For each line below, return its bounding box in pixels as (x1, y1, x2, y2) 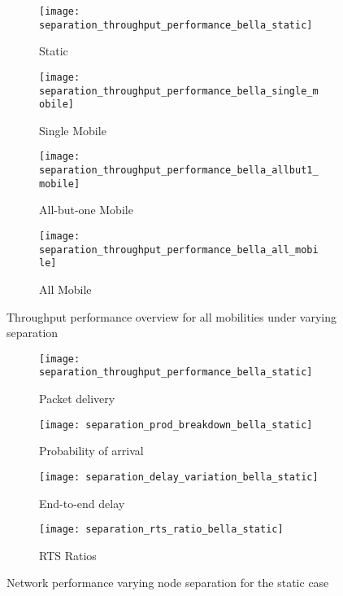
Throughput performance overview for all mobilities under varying (7, 308, 337, 325)
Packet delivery (39, 390, 115, 407)
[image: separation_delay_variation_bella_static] (39, 471, 319, 483)
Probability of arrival (39, 442, 144, 459)
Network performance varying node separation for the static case (7, 574, 329, 591)
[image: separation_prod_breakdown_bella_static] (39, 419, 313, 431)
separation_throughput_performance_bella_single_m (39, 85, 319, 97)
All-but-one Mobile (39, 201, 133, 218)
